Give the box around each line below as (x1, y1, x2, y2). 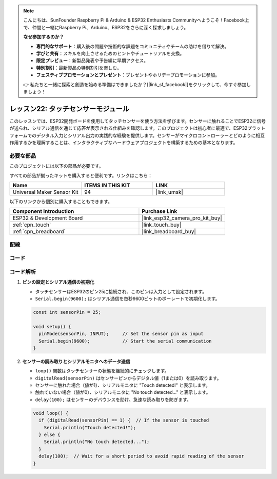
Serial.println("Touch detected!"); (44, 425, 136, 430)
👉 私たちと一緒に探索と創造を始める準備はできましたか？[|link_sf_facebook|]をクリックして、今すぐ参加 (23, 81, 247, 87)
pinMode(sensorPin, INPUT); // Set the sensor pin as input (38, 331, 204, 337)
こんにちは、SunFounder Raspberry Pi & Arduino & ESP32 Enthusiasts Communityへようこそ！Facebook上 (23, 17, 250, 23)
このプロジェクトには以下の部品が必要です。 (9, 163, 104, 169)
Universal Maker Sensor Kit (12, 188, 79, 195)
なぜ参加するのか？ (23, 34, 64, 40)
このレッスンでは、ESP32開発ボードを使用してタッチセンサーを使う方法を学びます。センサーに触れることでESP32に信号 (9, 118, 266, 124)
